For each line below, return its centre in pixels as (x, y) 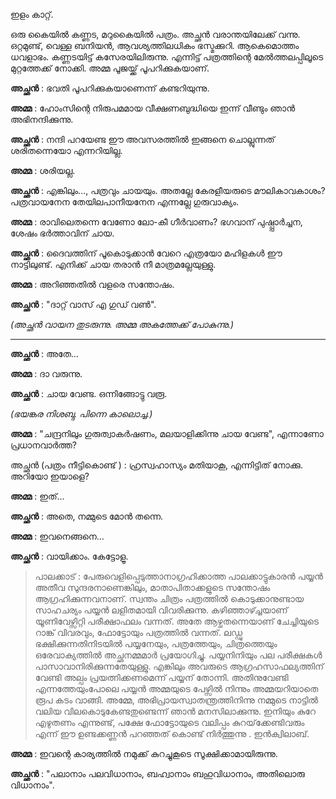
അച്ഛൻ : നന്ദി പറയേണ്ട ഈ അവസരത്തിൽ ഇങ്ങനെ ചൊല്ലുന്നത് (142, 139)
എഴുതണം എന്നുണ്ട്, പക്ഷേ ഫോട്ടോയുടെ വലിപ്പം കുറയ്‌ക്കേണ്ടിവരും (169, 722)
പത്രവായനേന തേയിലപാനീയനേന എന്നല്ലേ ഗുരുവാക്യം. (125, 202)
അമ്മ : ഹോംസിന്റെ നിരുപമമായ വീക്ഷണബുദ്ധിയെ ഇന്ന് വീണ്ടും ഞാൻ (153, 108)
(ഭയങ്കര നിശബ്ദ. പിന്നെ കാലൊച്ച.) (81, 413)
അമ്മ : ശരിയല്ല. (43, 170)
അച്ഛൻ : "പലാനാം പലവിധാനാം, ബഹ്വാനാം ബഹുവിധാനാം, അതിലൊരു (157, 773)
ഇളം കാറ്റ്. (32, 14)
